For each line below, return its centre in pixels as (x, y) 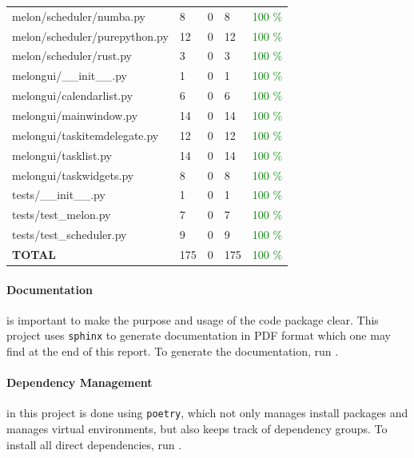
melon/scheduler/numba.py (79, 16)
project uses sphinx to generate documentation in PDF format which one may (199, 335)
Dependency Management (80, 382)
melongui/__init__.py (70, 76)
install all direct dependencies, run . (94, 444)
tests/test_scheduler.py (70, 235)
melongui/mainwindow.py (75, 115)
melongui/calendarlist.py (73, 96)
